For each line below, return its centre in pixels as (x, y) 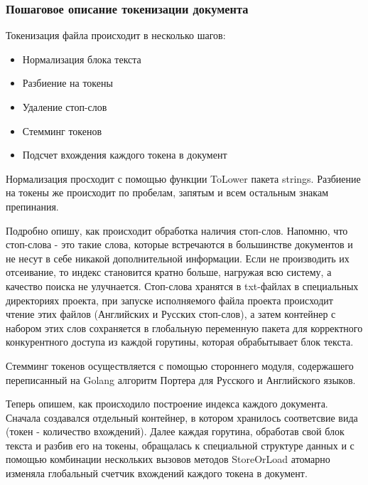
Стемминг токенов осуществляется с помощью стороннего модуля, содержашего (180, 365)
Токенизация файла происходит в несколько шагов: (116, 35)
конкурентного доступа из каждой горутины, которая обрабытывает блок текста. (180, 342)
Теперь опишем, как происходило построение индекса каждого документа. (167, 404)
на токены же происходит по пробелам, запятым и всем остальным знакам (167, 192)
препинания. (32, 206)
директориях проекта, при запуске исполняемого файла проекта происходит (169, 300)
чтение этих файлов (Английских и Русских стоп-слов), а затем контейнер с (171, 314)
